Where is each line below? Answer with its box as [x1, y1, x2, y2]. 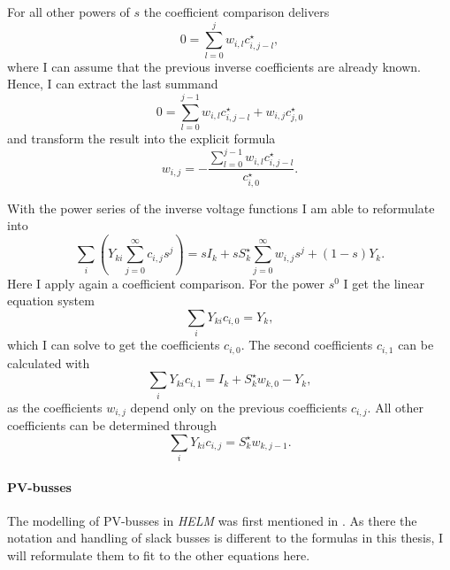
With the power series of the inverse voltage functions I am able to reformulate [7, 198, 435, 217]
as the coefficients [7, 397, 103, 416]
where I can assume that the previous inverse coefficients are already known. [7, 57, 421, 75]
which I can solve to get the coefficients [7, 335, 220, 354]
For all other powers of [7, 3, 130, 20]
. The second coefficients [240, 335, 373, 354]
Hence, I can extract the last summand [7, 74, 218, 93]
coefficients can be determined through [7, 415, 217, 434]
